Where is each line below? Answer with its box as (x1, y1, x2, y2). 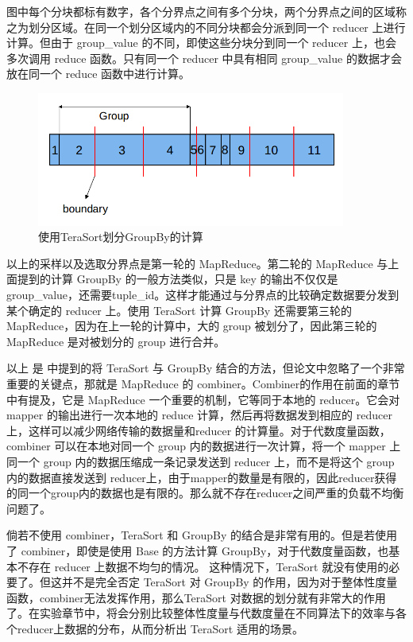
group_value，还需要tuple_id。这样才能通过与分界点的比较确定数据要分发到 (6, 286, 399, 303)
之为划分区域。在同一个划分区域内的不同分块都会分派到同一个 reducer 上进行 (6, 18, 406, 35)
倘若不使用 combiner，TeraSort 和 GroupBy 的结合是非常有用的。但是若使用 (6, 527, 398, 543)
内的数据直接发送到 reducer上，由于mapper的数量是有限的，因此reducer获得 (6, 469, 397, 485)
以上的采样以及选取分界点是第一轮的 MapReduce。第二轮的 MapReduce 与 (6, 255, 388, 271)
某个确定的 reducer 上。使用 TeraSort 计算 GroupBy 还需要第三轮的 (6, 302, 352, 318)
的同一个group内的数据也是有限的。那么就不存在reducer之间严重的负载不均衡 (6, 484, 404, 501)
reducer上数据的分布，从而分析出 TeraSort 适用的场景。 (17, 620, 303, 636)
